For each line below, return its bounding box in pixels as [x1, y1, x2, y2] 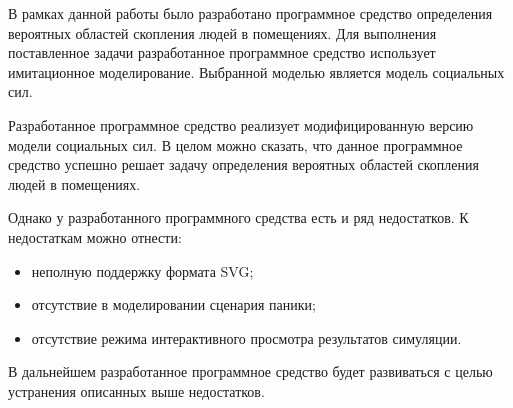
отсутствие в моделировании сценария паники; [31, 294, 316, 315]
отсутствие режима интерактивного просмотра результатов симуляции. [31, 327, 462, 348]
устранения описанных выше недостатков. [8, 380, 265, 401]
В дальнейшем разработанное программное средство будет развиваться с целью [8, 361, 493, 382]
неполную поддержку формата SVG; [31, 260, 254, 281]
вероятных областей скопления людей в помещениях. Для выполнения [8, 22, 437, 43]
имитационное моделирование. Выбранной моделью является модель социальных [8, 61, 505, 82]
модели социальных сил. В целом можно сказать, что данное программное [8, 134, 463, 155]
